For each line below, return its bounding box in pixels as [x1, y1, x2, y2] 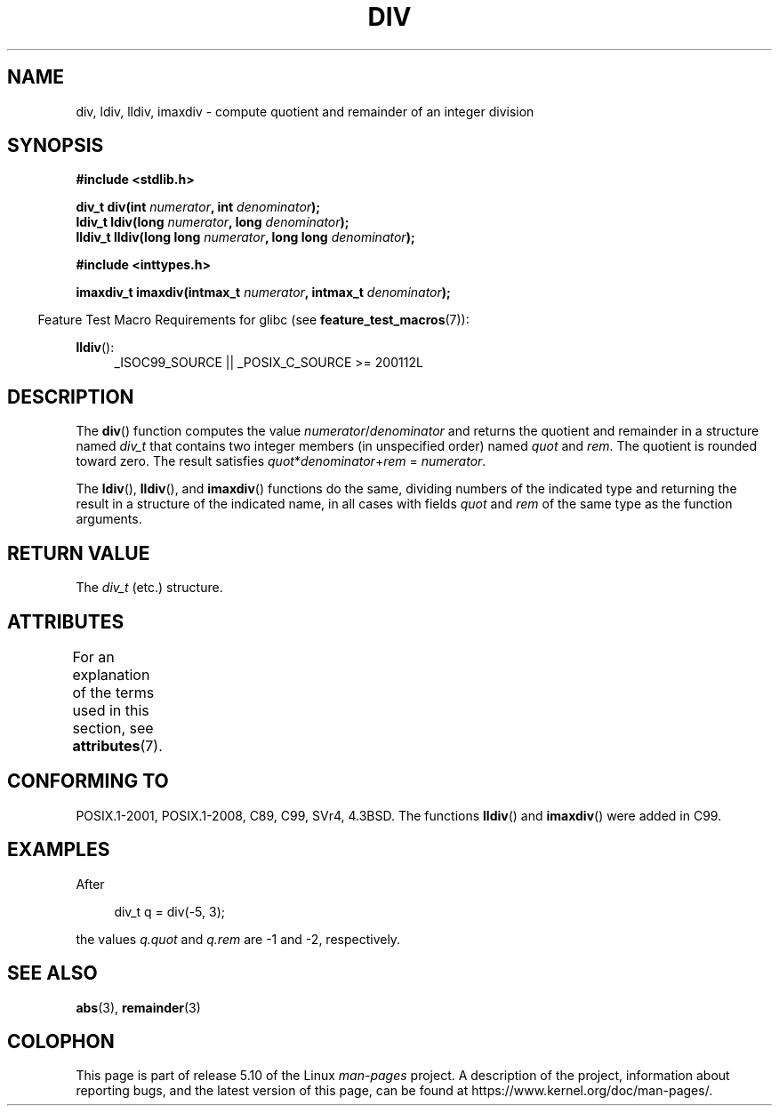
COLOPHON [7, 1029, 115, 1053]
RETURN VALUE [7, 541, 150, 565]
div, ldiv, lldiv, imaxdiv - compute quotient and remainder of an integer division [76, 103, 534, 119]
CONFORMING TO [7, 770, 169, 793]
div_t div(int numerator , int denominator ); [76, 199, 321, 215]
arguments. [76, 511, 142, 527]
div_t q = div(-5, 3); [114, 903, 225, 919]
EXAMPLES [7, 838, 110, 861]
